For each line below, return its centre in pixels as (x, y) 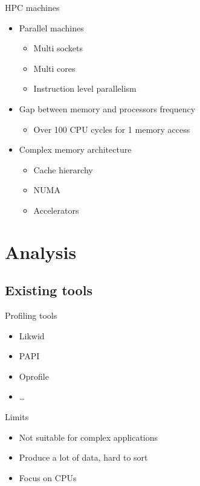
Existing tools (49, 290)
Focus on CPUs (48, 477)
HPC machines (32, 7)
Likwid (32, 335)
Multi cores (54, 68)
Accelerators (56, 210)
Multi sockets (58, 48)
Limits (17, 417)
